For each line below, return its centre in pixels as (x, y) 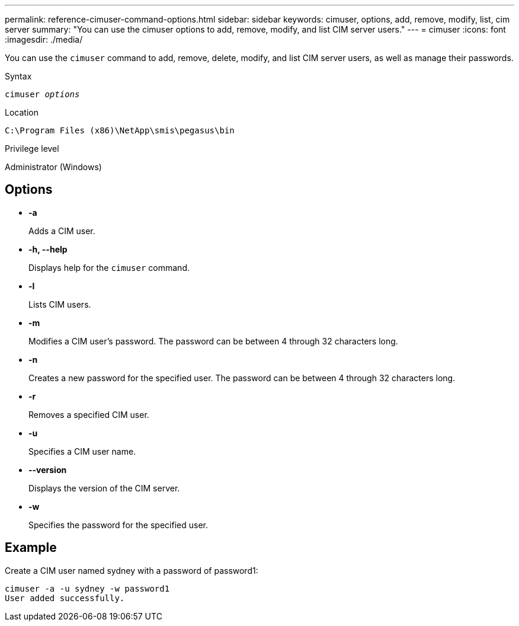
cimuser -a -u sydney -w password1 (87, 588)
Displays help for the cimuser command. (109, 267)
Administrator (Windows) (53, 167)
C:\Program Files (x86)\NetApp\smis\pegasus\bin (120, 130)
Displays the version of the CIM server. (104, 488)
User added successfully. (65, 598)
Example (31, 548)
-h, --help (48, 249)
